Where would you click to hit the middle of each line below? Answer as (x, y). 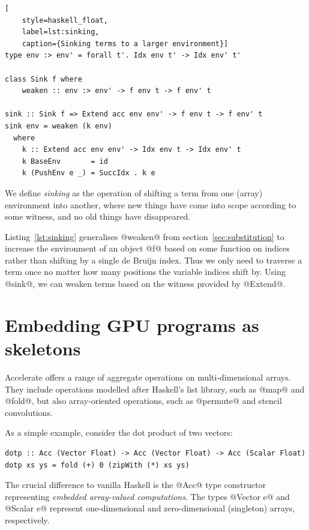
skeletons (43, 348)
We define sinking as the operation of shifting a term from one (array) (134, 192)
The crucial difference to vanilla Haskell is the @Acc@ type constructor (136, 485)
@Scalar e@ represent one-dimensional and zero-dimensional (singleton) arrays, (150, 508)
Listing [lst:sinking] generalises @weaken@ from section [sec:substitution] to (145, 236)
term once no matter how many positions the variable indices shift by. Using (145, 272)
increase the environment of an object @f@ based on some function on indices (147, 248)
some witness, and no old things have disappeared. (98, 216)
